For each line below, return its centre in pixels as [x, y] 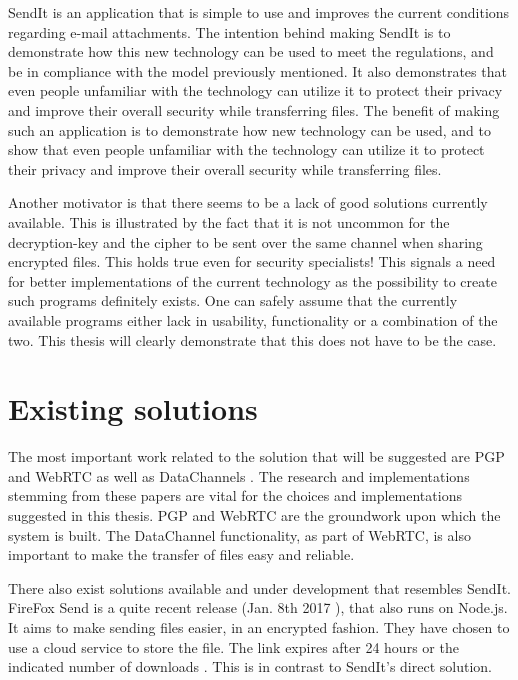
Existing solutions [133, 408]
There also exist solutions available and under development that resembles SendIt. [260, 587]
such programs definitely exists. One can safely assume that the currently [233, 300]
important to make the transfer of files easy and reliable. [181, 554]
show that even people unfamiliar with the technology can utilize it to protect [246, 149]
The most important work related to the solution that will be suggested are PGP [256, 456]
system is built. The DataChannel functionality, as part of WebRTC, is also [239, 534]
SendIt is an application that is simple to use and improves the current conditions [259, 12]
